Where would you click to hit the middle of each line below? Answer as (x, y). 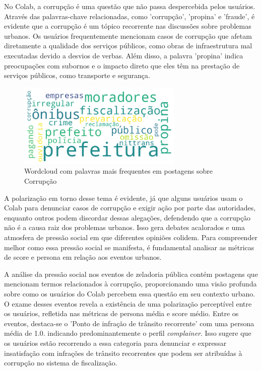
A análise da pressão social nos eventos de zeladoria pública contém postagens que (131, 274)
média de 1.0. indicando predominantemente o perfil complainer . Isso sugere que (128, 333)
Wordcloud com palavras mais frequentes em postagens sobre (118, 171)
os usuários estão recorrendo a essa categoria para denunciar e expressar (115, 343)
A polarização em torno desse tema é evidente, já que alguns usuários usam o (123, 198)
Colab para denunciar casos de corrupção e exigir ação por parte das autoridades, (130, 208)
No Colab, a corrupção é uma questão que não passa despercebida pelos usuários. (130, 6)
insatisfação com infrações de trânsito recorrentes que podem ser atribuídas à (123, 353)
